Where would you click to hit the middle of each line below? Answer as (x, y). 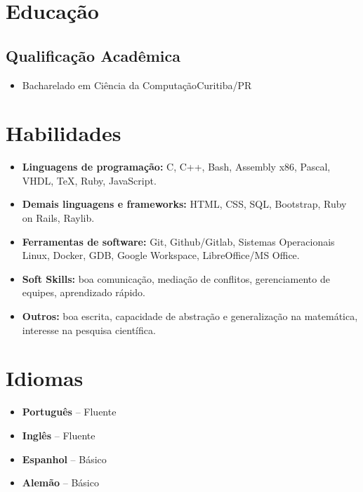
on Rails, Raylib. (58, 218)
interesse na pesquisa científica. (89, 330)
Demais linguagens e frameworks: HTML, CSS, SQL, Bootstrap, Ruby (184, 204)
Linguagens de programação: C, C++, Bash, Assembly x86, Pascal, (176, 167)
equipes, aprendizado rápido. (84, 292)
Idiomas (45, 378)
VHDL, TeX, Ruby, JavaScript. (89, 180)
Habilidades (64, 133)
